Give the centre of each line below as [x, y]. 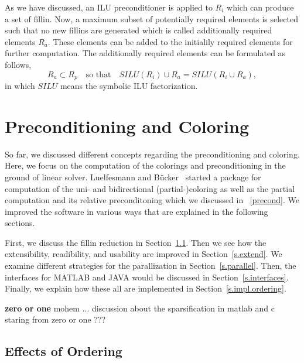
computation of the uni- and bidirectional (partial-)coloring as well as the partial [150, 188]
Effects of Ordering [64, 351]
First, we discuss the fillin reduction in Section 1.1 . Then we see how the [136, 242]
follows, [18, 64]
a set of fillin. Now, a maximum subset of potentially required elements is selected [151, 18]
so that [98, 75]
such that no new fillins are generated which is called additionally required [139, 30]
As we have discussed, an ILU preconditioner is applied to [109, 7]
